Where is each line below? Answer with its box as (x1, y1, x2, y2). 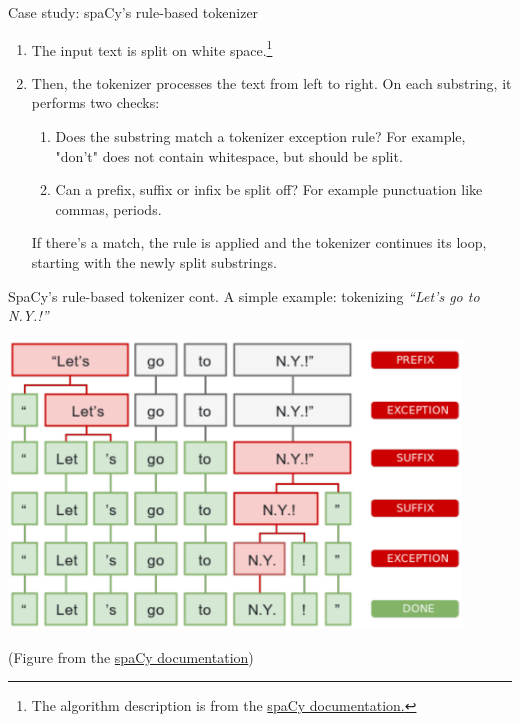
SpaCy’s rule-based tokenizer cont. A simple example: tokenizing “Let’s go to (8, 285, 480, 306)
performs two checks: (31, 92, 160, 113)
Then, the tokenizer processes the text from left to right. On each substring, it (31, 72, 512, 93)
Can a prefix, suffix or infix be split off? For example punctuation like (55, 179, 483, 200)
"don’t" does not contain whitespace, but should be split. (55, 145, 403, 166)
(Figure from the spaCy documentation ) (8, 646, 254, 667)
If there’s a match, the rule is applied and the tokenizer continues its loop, (31, 232, 487, 253)
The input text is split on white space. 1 (31, 36, 273, 60)
